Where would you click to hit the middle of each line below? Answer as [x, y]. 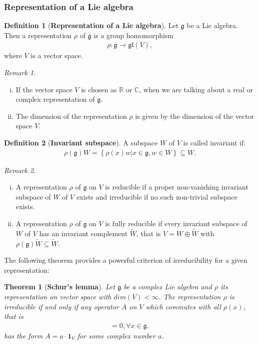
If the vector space [44, 89]
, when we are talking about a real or [196, 89]
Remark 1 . [20, 72]
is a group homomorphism [134, 35]
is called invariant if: [214, 142]
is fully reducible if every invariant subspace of [176, 223]
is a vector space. [57, 55]
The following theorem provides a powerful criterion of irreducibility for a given [126, 260]
